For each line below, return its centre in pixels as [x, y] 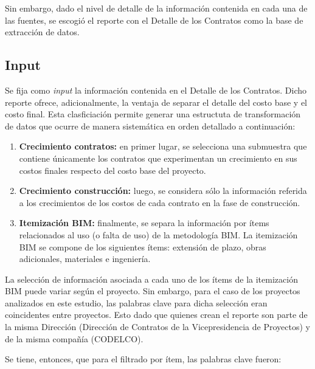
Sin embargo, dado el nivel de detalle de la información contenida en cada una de [156, 8]
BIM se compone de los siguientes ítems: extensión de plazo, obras [143, 247]
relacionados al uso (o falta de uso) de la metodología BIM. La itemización [158, 234]
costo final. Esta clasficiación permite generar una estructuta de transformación [153, 114]
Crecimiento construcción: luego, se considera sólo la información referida [163, 191]
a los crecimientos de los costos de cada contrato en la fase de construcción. [160, 202]
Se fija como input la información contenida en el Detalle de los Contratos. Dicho [156, 90]
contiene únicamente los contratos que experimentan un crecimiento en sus [158, 158]
